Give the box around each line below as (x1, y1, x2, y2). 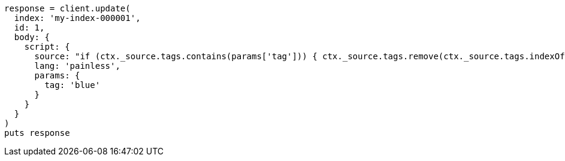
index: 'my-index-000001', (14, 13, 141, 23)
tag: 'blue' (44, 80, 101, 90)
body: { (14, 32, 50, 42)
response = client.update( (4, 4, 131, 13)
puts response (4, 128, 70, 138)
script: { (24, 42, 70, 51)
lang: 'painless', (34, 61, 120, 71)
